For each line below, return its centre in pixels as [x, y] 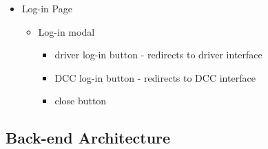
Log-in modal [66, 31]
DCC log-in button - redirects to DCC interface [155, 77]
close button [81, 101]
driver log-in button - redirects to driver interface [158, 55]
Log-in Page [47, 8]
